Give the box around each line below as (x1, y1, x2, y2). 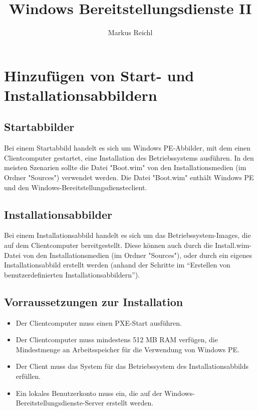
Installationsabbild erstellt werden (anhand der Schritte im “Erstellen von (4, 259, 230, 270)
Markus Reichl (108, 27, 153, 38)
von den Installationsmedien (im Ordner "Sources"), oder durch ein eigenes (23, 249, 252, 260)
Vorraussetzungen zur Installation (4, 294, 183, 309)
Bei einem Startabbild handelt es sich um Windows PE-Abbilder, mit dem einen (4, 143, 251, 153)
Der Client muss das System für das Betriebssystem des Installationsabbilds (16, 361, 248, 371)
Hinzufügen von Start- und (4, 65, 194, 85)
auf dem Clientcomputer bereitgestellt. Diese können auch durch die (4, 240, 213, 250)
